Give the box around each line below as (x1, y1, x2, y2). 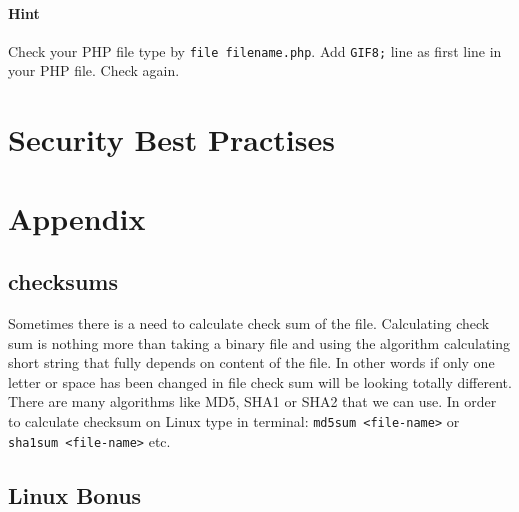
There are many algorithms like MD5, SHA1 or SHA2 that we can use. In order (8, 391, 497, 412)
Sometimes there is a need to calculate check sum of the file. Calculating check (8, 313, 490, 333)
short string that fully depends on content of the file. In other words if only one (8, 352, 495, 373)
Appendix (8, 197, 146, 238)
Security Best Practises (8, 119, 335, 160)
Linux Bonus (8, 479, 142, 510)
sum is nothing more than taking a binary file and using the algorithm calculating (8, 332, 511, 353)
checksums (8, 266, 118, 297)
